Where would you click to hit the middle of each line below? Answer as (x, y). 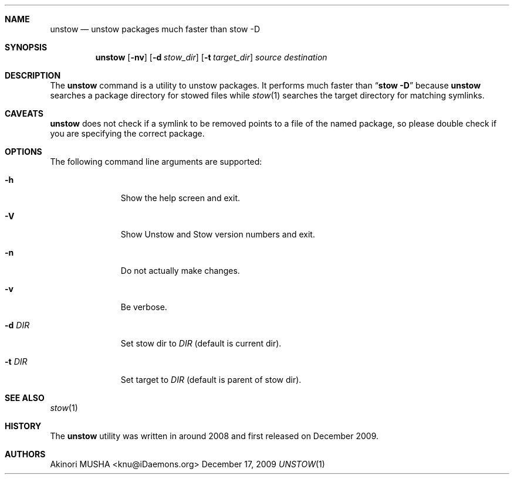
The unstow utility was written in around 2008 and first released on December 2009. (214, 436)
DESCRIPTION (33, 75)
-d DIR (17, 325)
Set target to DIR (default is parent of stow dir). (211, 380)
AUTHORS (25, 454)
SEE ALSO (25, 398)
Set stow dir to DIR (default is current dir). (201, 343)
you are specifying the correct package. (127, 133)
